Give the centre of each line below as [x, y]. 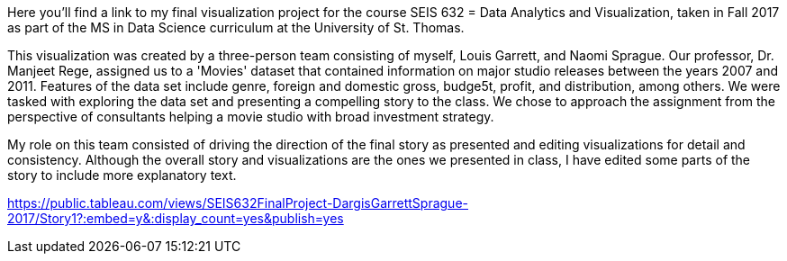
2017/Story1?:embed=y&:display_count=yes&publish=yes [176, 218]
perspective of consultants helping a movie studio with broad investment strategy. [251, 117]
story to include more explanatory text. [122, 175]
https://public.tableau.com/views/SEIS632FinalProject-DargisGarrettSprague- [238, 203]
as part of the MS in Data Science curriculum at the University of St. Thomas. [236, 27]
